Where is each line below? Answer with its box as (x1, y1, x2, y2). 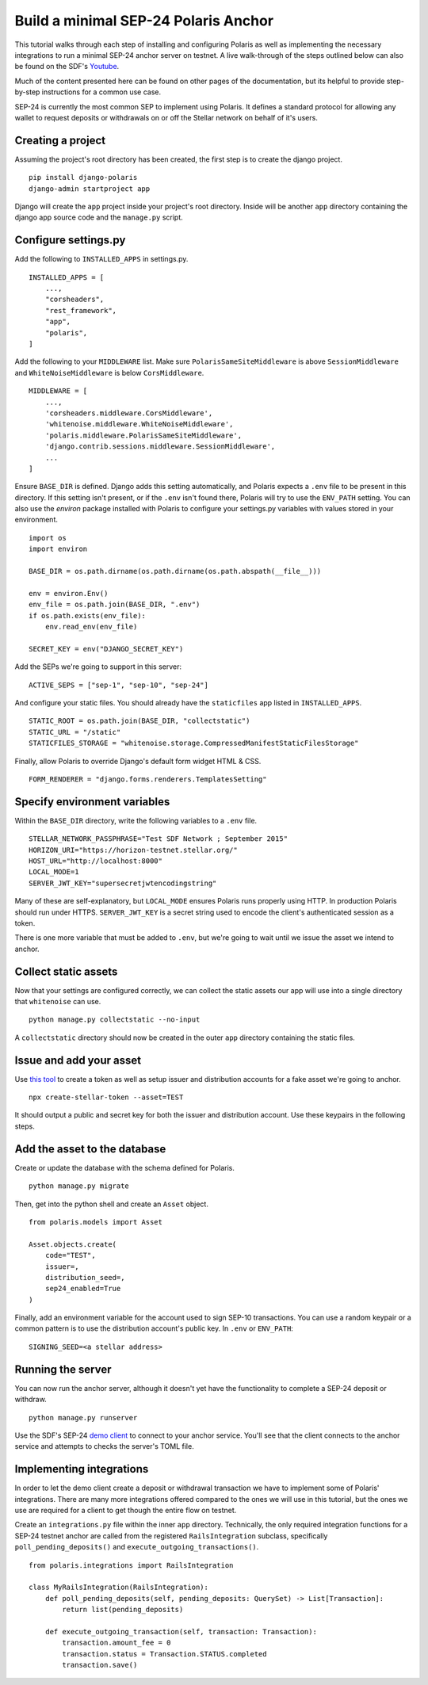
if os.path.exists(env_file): (29, 611, 147, 620)
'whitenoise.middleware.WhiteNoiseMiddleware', (44, 420, 234, 429)
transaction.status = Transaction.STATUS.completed (62, 1649, 267, 1658)
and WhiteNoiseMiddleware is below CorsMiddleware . (14, 368, 204, 377)
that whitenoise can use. (14, 997, 101, 1006)
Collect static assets (14, 965, 118, 978)
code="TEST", (44, 1251, 96, 1260)
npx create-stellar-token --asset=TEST (29, 1093, 184, 1102)
